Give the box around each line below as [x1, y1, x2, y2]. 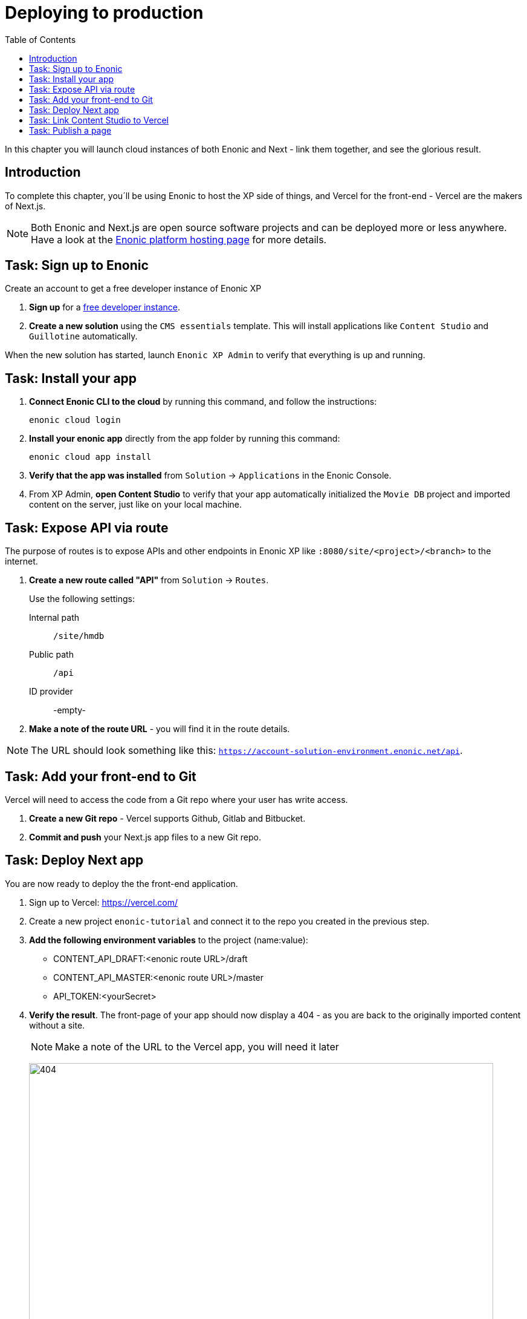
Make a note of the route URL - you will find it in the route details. [29, 724, 290, 735]
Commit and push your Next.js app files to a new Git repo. [29, 831, 261, 842]
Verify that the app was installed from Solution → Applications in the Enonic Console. [29, 470, 392, 481]
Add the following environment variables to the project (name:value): [29, 934, 308, 945]
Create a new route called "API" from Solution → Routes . [29, 575, 269, 586]
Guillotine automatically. [29, 331, 138, 342]
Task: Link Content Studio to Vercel [29, 114, 169, 125]
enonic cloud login [29, 415, 121, 425]
